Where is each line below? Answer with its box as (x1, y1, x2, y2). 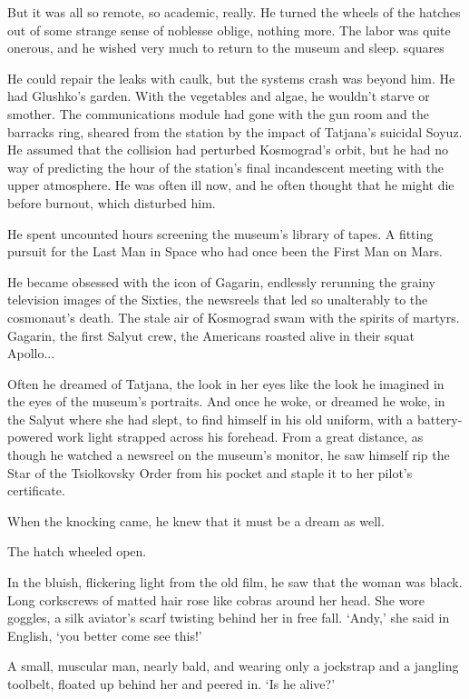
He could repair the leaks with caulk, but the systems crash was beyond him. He (7, 68, 455, 87)
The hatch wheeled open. (7, 542, 147, 561)
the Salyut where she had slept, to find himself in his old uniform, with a (7, 409, 414, 428)
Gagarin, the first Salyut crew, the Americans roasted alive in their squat (7, 325, 415, 345)
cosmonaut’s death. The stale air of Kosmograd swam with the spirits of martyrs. (7, 307, 460, 326)
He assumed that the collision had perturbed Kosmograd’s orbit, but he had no (7, 140, 448, 159)
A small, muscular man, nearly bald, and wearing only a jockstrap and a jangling (7, 656, 459, 675)
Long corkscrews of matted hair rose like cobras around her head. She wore (7, 590, 425, 609)
